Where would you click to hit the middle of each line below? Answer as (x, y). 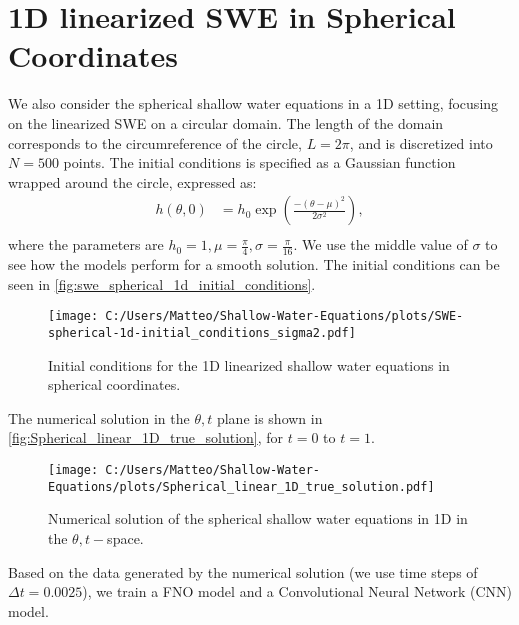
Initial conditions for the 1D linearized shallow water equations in (249, 364)
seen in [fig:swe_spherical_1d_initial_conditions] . (162, 283)
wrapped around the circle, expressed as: (132, 181)
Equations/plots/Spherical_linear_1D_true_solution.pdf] (241, 486)
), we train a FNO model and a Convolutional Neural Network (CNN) (297, 591)
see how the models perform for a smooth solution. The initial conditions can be (254, 264)
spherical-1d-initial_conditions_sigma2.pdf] (202, 333)
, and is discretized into (421, 142)
